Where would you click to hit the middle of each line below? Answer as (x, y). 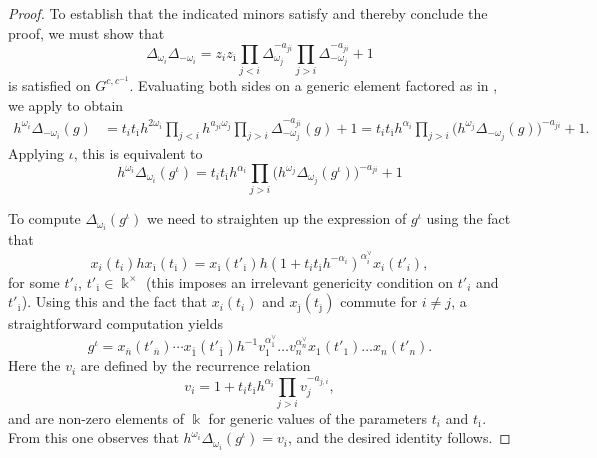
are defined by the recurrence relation (195, 365)
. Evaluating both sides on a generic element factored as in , (313, 84)
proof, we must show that (86, 32)
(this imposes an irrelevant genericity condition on (299, 281)
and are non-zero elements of (96, 417)
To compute (44, 218)
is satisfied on (49, 84)
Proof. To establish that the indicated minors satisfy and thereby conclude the (248, 13)
